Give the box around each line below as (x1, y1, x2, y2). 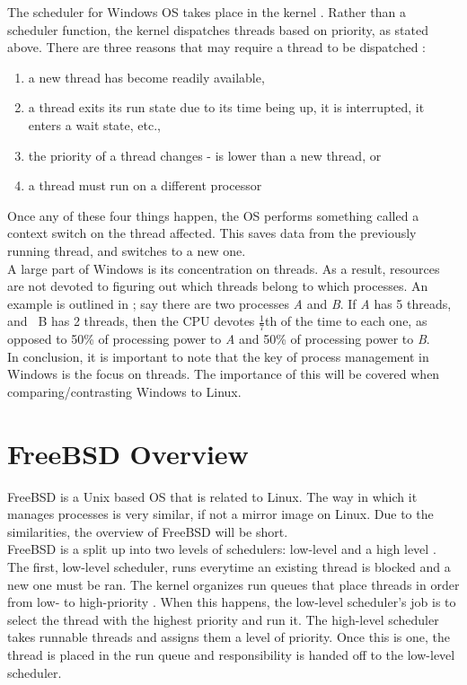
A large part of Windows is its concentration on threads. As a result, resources (7, 259, 440, 277)
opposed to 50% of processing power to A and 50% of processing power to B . (7, 329, 430, 348)
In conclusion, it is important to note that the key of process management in (7, 347, 429, 365)
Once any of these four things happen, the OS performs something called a (7, 206, 419, 224)
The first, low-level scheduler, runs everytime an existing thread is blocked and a (7, 558, 451, 576)
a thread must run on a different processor (28, 176, 262, 195)
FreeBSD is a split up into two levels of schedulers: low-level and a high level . (7, 540, 436, 558)
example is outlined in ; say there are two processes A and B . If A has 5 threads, (7, 294, 452, 312)
